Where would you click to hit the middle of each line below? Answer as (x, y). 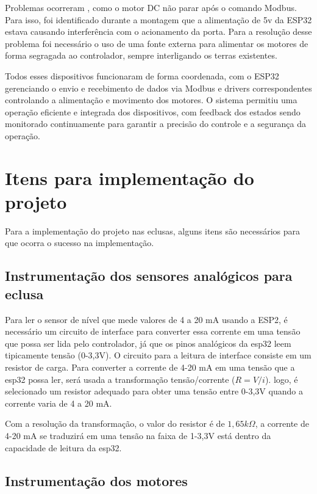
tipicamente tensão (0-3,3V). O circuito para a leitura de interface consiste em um (158, 355)
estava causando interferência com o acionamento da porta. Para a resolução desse (158, 31)
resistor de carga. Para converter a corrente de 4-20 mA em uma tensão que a (150, 367)
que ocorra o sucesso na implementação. (80, 243)
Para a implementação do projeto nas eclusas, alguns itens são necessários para (152, 231)
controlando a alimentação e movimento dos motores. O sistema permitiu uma (151, 100)
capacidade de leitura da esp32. (63, 447)
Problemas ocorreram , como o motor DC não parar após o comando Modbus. (151, 7)
